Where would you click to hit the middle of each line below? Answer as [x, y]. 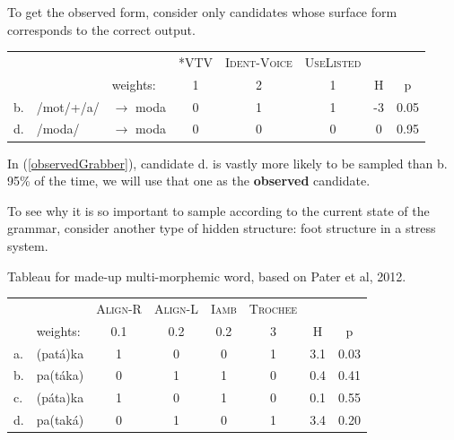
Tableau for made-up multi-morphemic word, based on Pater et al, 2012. [207, 276]
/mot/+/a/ [68, 106]
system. [28, 245]
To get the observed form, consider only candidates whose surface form [202, 12]
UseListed [333, 61]
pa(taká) [60, 420]
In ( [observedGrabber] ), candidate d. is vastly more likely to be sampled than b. [227, 163]
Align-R [119, 308]
